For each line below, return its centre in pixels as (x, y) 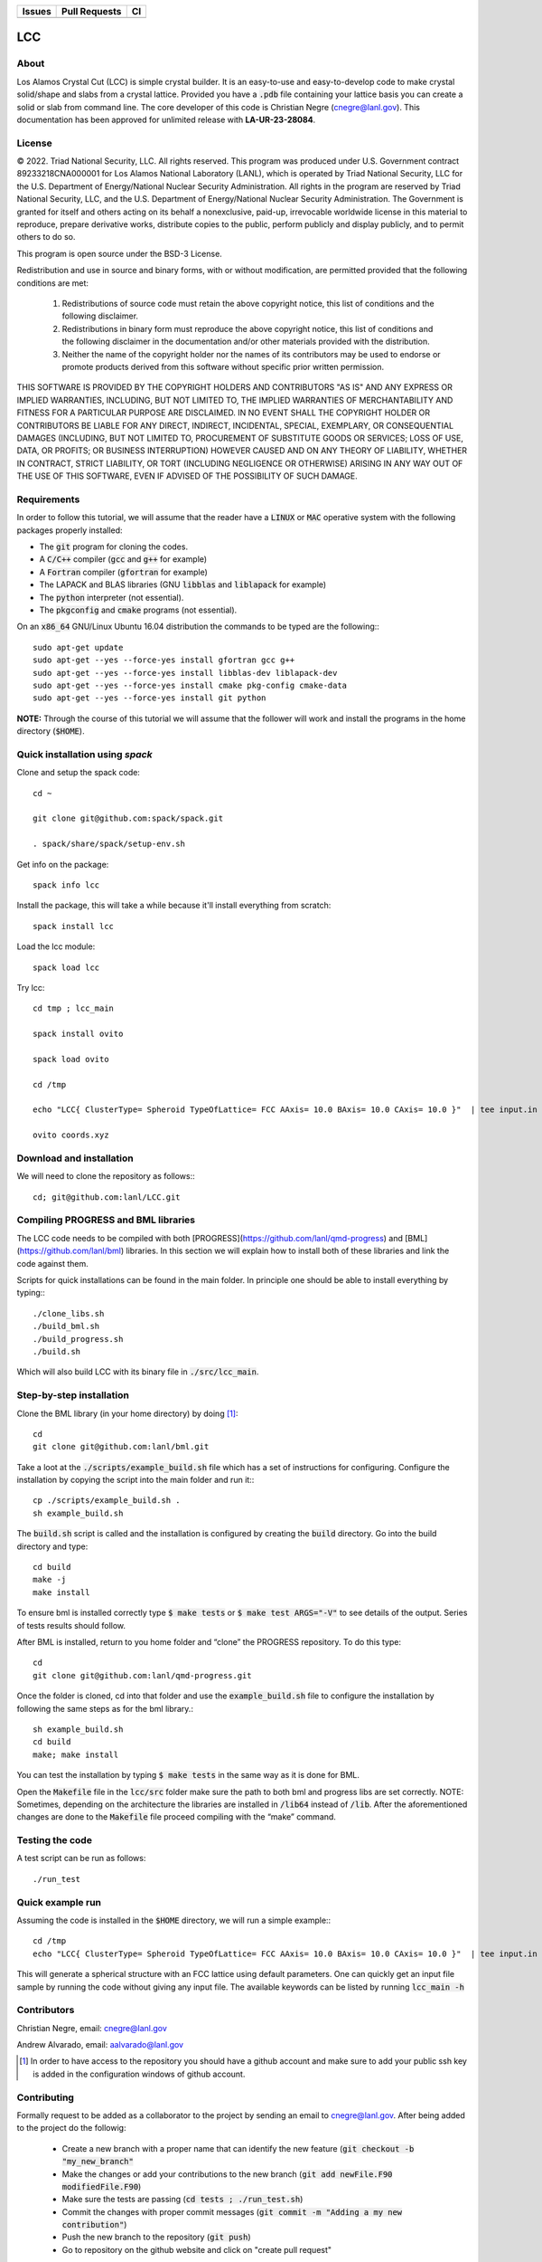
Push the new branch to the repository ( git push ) (157, 2237)
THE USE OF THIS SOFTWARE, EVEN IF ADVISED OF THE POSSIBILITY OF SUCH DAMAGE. (187, 476)
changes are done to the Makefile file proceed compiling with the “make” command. (176, 1817)
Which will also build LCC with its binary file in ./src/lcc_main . (138, 1372)
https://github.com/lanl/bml (70, 1251)
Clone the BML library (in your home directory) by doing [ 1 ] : (127, 1413)
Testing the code (54, 1840)
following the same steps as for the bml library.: (105, 1708)
